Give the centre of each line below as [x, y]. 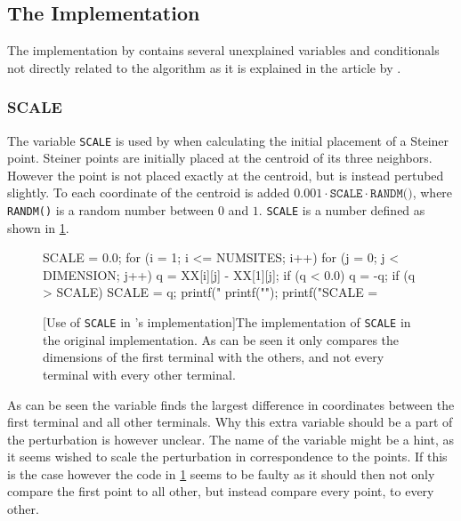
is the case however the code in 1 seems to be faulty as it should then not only [221, 473]
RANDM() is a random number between [111, 210]
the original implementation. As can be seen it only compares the [221, 339]
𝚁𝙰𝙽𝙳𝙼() [392, 194]
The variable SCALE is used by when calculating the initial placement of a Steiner [228, 140]
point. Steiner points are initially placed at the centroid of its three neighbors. [220, 158]
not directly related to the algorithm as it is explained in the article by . [204, 67]
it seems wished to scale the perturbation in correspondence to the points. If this [227, 457]
